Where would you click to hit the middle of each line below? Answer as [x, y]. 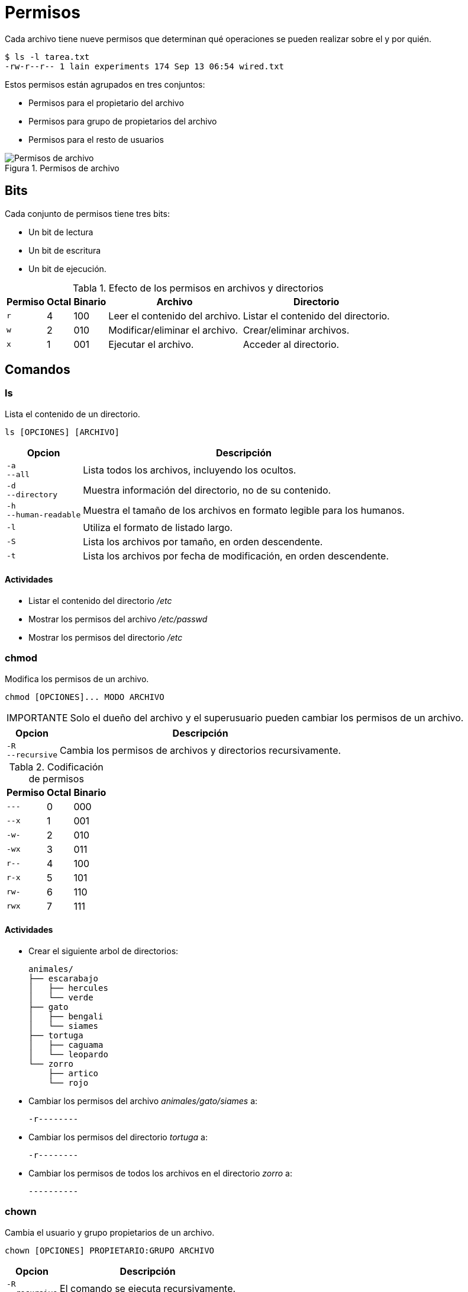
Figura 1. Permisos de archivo [62, 168]
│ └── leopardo [68, 1054]
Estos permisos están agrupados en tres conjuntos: [105, 84]
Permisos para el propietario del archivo [106, 103]
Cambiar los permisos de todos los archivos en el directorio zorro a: [160, 1173]
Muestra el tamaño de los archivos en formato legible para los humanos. [244, 510]
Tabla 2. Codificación [56, 767]
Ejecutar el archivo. [151, 344]
